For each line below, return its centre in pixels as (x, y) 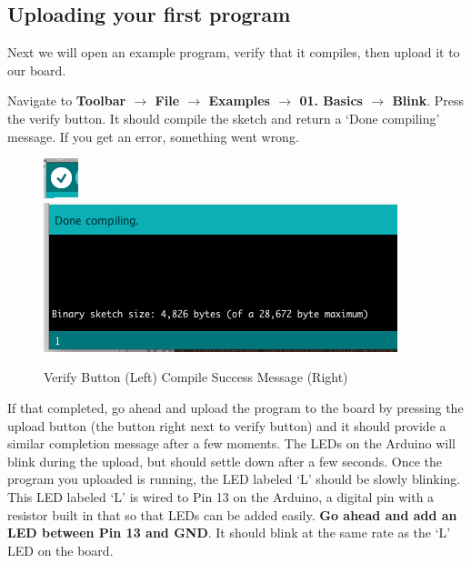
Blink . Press (428, 101)
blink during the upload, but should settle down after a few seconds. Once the (225, 461)
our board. (37, 70)
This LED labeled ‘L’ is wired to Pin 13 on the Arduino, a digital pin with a (221, 496)
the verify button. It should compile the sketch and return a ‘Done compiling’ (224, 118)
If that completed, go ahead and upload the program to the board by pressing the (235, 407)
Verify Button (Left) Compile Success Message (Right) (196, 377)
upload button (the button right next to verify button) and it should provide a (227, 425)
